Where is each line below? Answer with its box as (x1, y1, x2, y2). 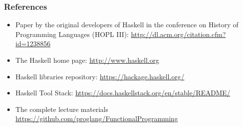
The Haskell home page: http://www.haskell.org (15, 55, 159, 65)
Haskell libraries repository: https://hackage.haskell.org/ (15, 71, 184, 81)
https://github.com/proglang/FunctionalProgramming (15, 113, 178, 124)
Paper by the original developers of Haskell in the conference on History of (15, 19, 239, 30)
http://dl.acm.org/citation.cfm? (131, 29, 226, 39)
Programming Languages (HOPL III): (15, 29, 129, 39)
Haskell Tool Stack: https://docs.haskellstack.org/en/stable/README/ (15, 88, 230, 98)
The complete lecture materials (15, 104, 108, 114)
